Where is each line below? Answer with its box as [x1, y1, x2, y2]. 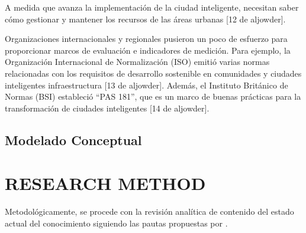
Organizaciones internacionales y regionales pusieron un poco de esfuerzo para [5, 32, 288, 45]
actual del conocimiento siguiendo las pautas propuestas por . [5, 216, 228, 229]
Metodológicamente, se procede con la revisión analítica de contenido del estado [5, 205, 294, 218]
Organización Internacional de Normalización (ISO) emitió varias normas [5, 55, 270, 68]
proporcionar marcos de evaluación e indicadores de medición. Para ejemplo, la [5, 44, 291, 56]
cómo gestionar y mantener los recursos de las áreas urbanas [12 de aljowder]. [5, 12, 286, 25]
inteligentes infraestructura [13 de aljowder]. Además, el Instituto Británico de [5, 78, 288, 91]
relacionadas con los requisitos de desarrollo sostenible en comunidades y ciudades [5, 67, 302, 79]
